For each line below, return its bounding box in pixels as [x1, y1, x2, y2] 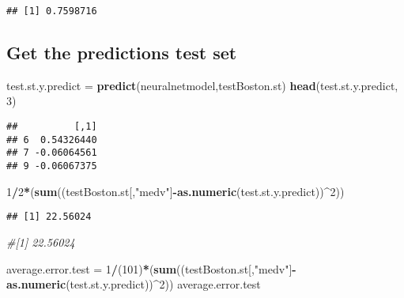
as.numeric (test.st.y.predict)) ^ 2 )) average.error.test [6, 276, 261, 292]
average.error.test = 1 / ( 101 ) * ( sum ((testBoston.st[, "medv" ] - [6, 260, 296, 277]
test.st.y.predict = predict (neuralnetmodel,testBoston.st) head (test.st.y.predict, [6, 77, 398, 93]
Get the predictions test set [6, 40, 237, 65]
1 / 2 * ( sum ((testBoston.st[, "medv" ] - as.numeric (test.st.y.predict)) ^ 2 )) [6, 183, 345, 199]
